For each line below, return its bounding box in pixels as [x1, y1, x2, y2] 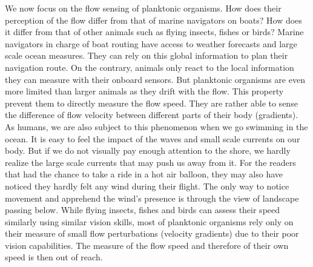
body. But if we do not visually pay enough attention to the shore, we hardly [5, 144, 291, 157]
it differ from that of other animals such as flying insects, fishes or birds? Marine [5, 25, 304, 38]
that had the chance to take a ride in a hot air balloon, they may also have [5, 168, 283, 180]
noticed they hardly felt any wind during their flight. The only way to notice [5, 179, 289, 192]
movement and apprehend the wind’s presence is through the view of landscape [5, 191, 299, 204]
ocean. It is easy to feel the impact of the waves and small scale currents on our [5, 132, 300, 145]
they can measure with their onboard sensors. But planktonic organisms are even [5, 73, 305, 85]
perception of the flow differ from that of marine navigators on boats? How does [5, 13, 302, 26]
